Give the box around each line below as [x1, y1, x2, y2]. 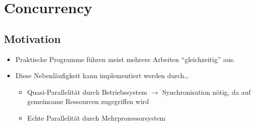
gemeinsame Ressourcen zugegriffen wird [27, 96, 149, 106]
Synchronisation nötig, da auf [162, 86, 251, 97]
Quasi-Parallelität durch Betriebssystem [27, 86, 147, 97]
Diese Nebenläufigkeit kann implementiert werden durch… [15, 70, 189, 81]
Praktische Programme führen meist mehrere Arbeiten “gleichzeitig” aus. [15, 54, 235, 64]
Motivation [4, 31, 61, 46]
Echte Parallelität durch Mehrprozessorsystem [27, 112, 166, 123]
